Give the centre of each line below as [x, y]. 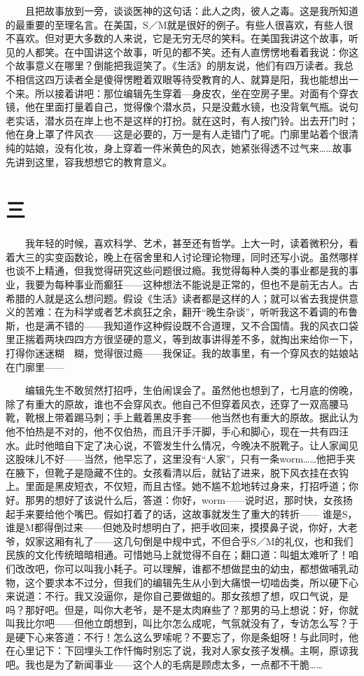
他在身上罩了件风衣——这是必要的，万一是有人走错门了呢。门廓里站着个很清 [182, 134]
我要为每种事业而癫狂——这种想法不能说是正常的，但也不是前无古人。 [187, 284]
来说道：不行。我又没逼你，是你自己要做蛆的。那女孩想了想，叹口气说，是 [177, 596]
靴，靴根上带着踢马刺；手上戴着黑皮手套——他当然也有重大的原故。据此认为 [182, 417]
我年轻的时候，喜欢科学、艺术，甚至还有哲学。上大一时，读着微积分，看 [191, 243]
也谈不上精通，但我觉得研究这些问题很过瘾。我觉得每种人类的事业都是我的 [177, 270]
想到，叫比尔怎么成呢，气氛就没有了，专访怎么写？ [231, 623]
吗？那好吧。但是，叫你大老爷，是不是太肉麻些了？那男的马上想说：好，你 [177, 609]
